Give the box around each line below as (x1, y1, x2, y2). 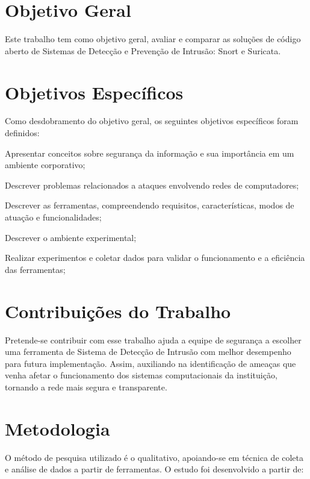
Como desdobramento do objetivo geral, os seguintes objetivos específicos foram (5, 114, 299, 127)
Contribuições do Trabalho (5, 298, 231, 323)
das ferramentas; (5, 263, 66, 275)
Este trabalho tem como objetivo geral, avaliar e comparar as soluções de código (5, 33, 301, 45)
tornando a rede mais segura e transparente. (5, 380, 167, 393)
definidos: (5, 127, 40, 139)
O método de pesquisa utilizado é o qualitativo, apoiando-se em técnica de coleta (5, 451, 304, 463)
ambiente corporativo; (5, 158, 85, 171)
